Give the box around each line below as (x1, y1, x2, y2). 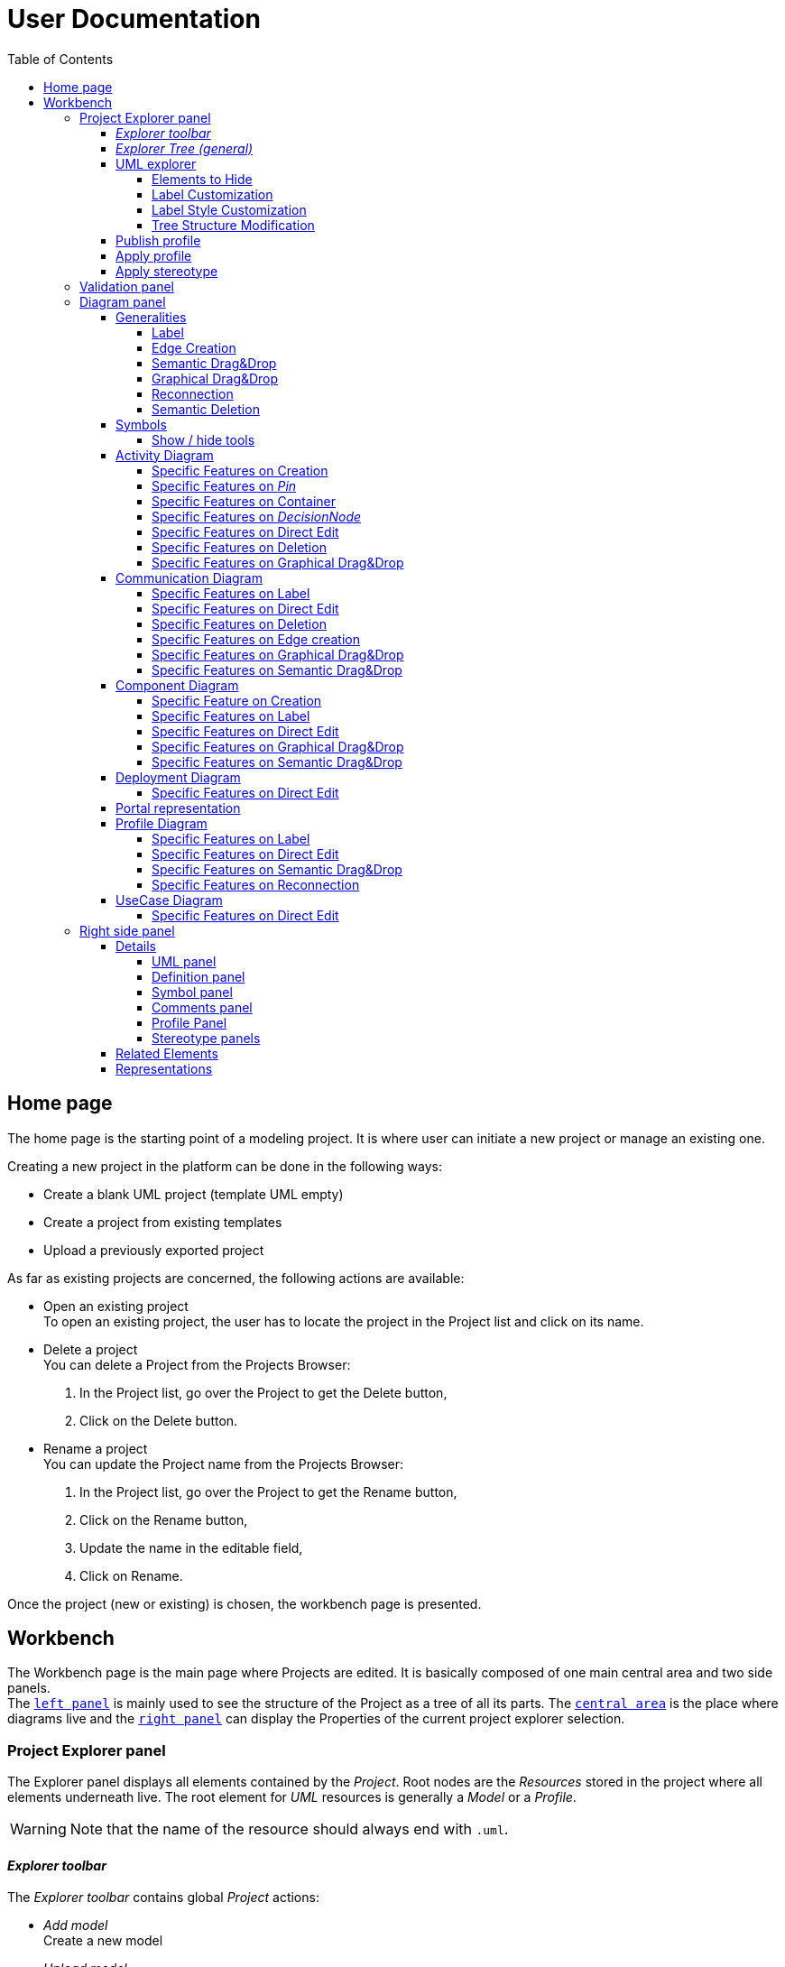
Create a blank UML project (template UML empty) (43, 1186, 344, 1202)
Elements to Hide (152, 171, 253, 187)
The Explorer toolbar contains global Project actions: (7, 1889, 319, 1906)
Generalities (115, 309, 187, 325)
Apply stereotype (115, 263, 218, 279)
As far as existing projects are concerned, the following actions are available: (7, 1270, 465, 1286)
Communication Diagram (115, 569, 263, 586)
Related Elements (115, 1045, 218, 1061)
